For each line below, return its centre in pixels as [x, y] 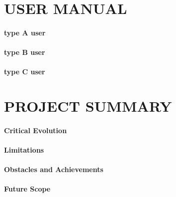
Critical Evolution [36, 130]
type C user [25, 72]
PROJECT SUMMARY [88, 106]
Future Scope [27, 189]
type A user [25, 32]
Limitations [24, 150]
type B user [25, 52]
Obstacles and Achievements [54, 169]
